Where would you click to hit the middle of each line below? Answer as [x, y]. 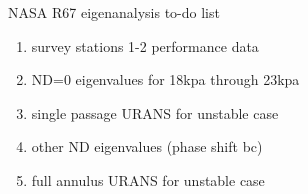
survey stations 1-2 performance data [145, 45]
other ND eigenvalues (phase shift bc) [147, 146]
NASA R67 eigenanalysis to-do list [114, 12]
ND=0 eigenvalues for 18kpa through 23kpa [165, 79]
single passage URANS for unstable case [155, 112]
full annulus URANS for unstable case [148, 179]
